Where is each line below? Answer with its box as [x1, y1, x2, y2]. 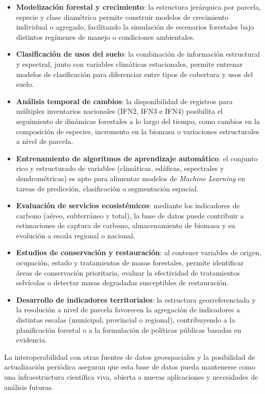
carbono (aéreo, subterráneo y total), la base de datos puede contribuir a [16, 210, 244, 220]
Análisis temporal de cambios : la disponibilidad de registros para [16, 95, 233, 106]
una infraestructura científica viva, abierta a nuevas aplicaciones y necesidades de [4, 372, 258, 382]
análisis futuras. [4, 381, 54, 392]
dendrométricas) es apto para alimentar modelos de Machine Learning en [16, 173, 245, 183]
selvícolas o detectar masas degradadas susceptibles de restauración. [16, 277, 229, 288]
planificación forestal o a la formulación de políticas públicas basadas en [16, 324, 242, 335]
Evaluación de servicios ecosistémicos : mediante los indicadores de [16, 200, 240, 211]
